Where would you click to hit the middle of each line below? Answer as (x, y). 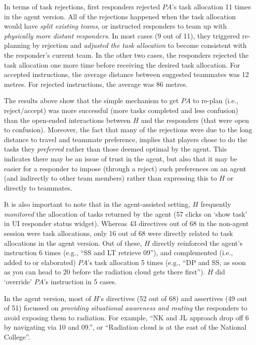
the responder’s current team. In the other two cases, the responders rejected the (126, 55)
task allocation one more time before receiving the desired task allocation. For (122, 64)
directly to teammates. (38, 187)
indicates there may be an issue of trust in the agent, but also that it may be (121, 158)
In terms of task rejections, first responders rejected (82, 6)
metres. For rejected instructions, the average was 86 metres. (96, 84)
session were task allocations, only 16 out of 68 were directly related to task (119, 233)
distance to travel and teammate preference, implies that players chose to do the (126, 139)
